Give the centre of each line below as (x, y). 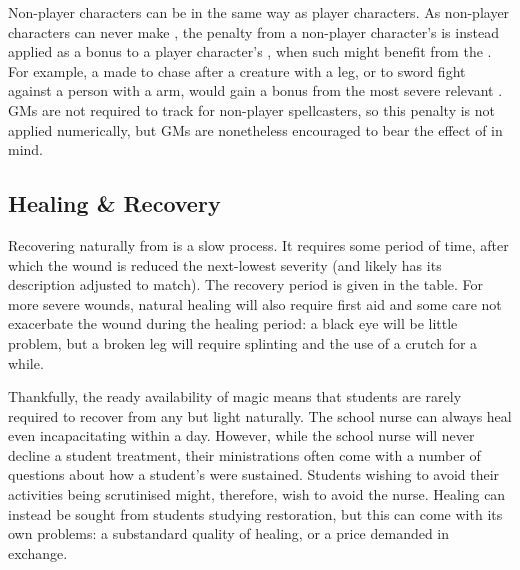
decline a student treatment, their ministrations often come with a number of (244, 454)
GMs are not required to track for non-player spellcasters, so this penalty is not (252, 109)
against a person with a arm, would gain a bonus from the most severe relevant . (255, 90)
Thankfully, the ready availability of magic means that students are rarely (235, 396)
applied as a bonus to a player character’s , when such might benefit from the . (250, 51)
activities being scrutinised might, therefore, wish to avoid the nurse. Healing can (257, 494)
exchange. (38, 552)
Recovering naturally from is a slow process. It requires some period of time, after (258, 244)
